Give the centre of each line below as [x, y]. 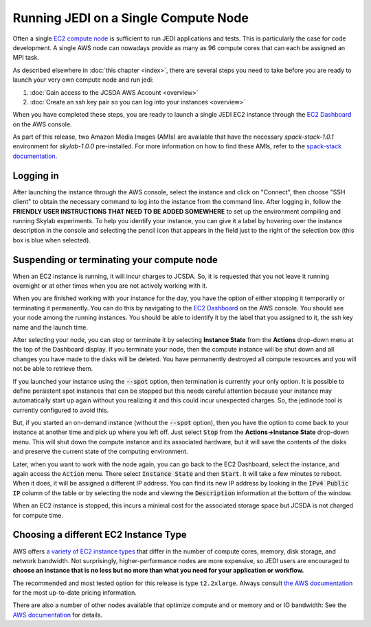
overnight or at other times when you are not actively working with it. [110, 286]
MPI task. [26, 58]
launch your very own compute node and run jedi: [83, 80]
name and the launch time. [50, 327]
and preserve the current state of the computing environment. [100, 452]
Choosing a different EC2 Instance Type [100, 535]
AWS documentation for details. [58, 615]
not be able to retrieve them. [53, 369]
